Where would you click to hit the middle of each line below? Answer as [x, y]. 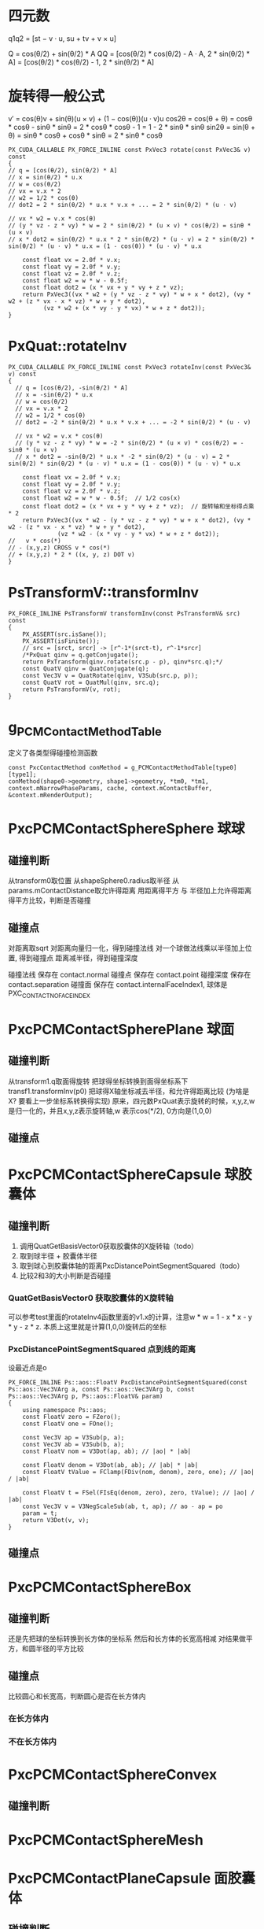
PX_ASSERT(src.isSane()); [65, 634]
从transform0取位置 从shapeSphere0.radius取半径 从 [93, 881]
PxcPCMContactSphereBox [100, 1587]
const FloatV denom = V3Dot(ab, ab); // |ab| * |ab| [110, 1465]
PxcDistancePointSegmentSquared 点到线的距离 [102, 1349]
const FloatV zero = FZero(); [72, 1417]
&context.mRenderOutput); [50, 796]
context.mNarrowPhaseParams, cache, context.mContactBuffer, [110, 789]
